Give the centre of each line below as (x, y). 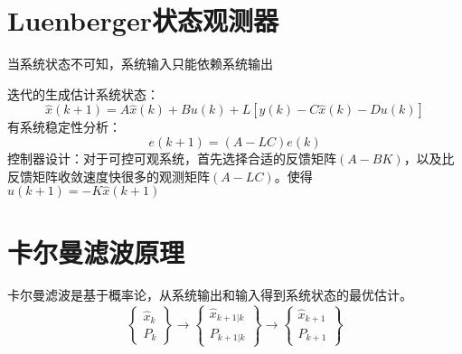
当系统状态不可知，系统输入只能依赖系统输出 (140, 64)
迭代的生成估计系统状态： (83, 93)
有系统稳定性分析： (64, 127)
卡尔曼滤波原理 (96, 252)
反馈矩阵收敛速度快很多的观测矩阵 (108, 176)
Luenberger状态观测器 (143, 20)
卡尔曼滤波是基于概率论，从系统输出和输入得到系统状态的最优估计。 (210, 295)
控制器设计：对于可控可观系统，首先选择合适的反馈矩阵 (172, 158)
